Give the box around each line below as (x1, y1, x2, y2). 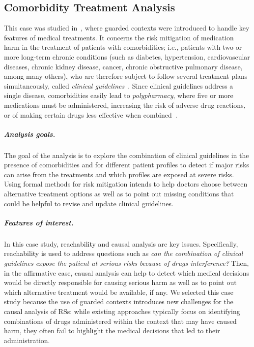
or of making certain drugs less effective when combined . (4, 109, 177, 120)
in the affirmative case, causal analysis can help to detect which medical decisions (4, 267, 249, 278)
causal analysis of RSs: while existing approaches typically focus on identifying (4, 306, 240, 316)
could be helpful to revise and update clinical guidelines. (4, 198, 173, 208)
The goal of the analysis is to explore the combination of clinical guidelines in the (4, 150, 249, 160)
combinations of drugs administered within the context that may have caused (4, 315, 237, 326)
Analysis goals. (4, 128, 56, 139)
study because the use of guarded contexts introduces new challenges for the (4, 296, 233, 307)
